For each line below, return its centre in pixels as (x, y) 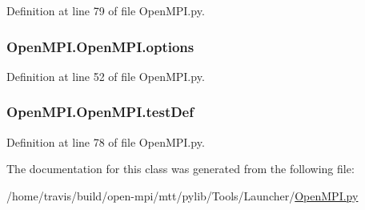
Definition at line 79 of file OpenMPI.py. (106, 10)
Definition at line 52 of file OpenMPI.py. (106, 76)
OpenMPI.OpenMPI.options (100, 46)
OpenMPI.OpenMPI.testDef (100, 112)
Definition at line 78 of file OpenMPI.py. (106, 141)
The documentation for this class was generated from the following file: (180, 169)
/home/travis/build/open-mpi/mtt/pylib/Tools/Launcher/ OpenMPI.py (182, 195)
